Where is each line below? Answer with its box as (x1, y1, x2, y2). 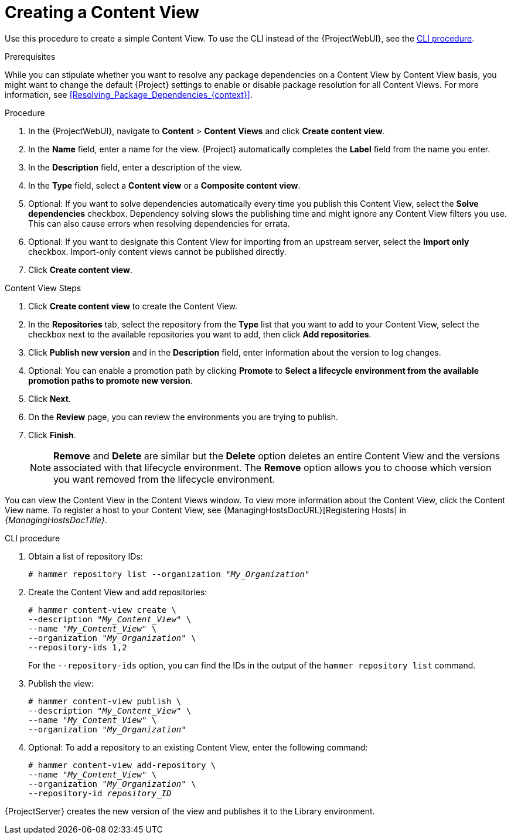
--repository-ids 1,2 (28, 642, 127, 652)
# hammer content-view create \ (28, 605, 176, 615)
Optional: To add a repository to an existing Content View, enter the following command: (28, 742, 368, 752)
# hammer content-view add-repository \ (28, 760, 216, 770)
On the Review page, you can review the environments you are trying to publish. (28, 411, 338, 422)
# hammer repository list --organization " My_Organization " (28, 569, 310, 579)
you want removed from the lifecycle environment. (53, 473, 275, 485)
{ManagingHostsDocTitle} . (5, 514, 107, 525)
